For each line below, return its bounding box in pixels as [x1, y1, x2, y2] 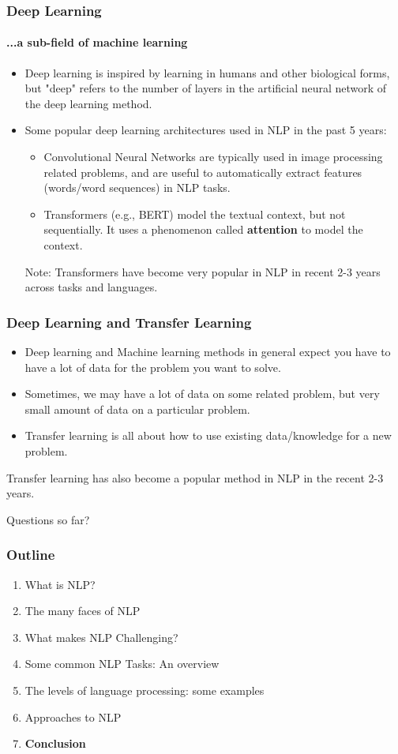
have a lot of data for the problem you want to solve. [24, 358, 281, 375]
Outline [6, 545, 55, 565]
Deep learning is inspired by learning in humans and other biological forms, [24, 64, 390, 81]
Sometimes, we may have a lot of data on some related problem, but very [24, 385, 380, 402]
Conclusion [24, 735, 86, 752]
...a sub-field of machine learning [6, 34, 188, 51]
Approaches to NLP [24, 708, 122, 725]
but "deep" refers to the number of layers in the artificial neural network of [24, 80, 387, 96]
